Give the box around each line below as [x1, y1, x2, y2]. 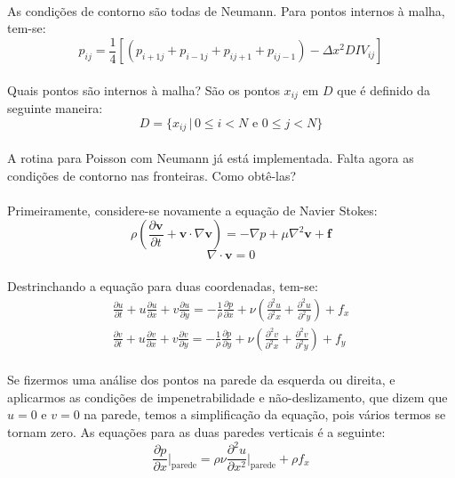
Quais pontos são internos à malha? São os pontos [7, 80, 280, 99]
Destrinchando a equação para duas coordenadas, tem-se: [7, 276, 318, 295]
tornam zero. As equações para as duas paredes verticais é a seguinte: [7, 422, 386, 441]
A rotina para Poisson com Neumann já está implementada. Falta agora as [7, 148, 414, 166]
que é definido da [337, 80, 430, 99]
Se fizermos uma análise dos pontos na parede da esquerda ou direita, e [7, 370, 395, 389]
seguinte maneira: [7, 99, 103, 117]
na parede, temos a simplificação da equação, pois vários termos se [84, 405, 446, 424]
